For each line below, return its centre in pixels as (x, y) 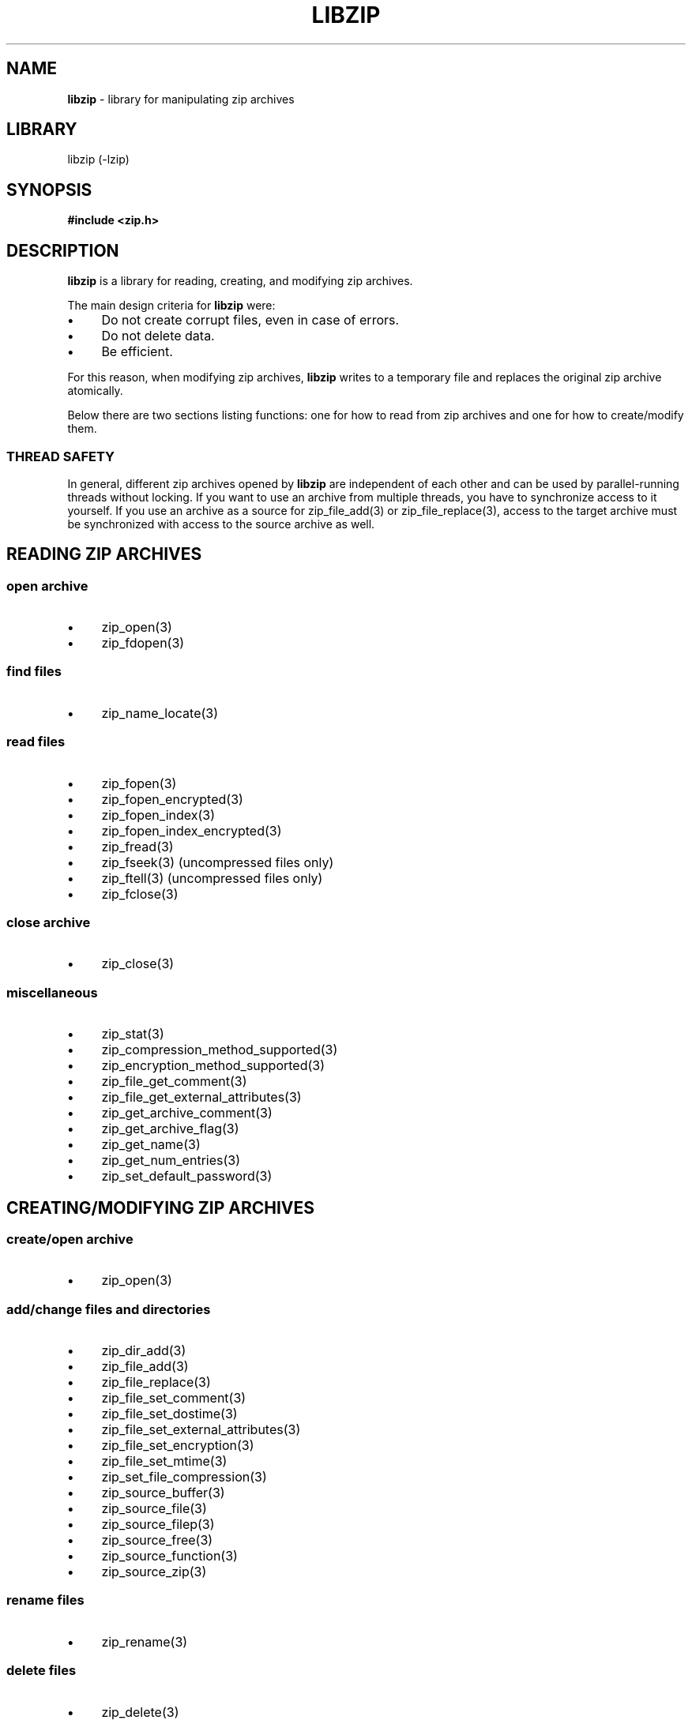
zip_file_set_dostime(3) (169, 1414)
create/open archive (70, 1239)
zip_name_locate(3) (160, 713)
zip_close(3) (138, 964)
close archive (49, 922)
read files (36, 742)
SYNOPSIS (49, 190)
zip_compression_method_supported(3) (220, 1050)
